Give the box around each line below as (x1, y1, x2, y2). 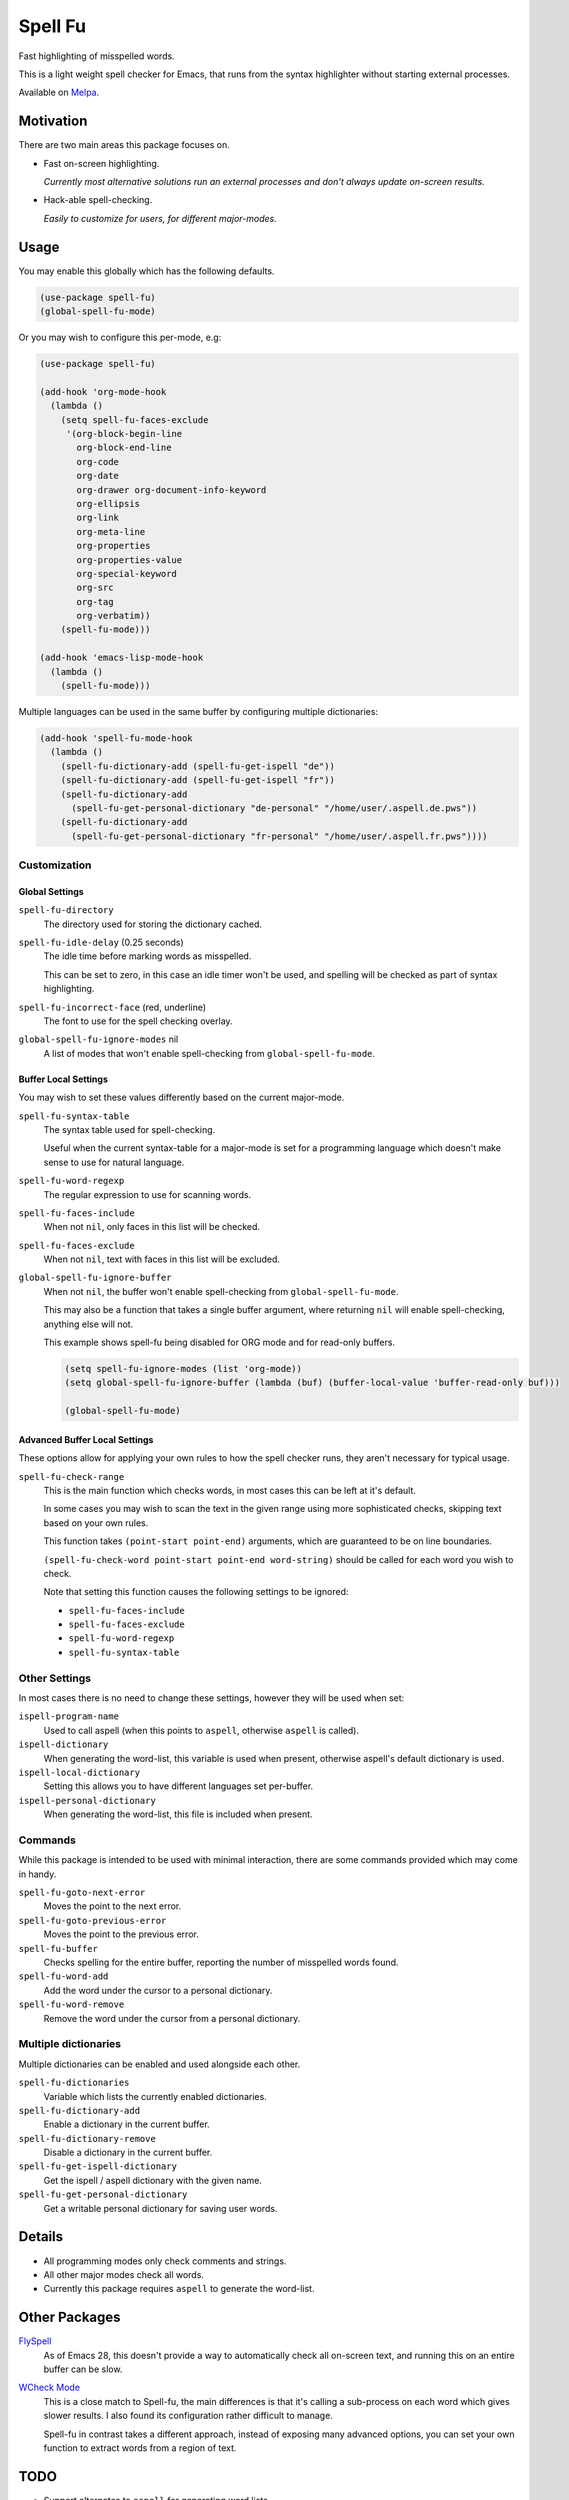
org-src (76, 582, 114, 594)
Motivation (18, 113, 88, 130)
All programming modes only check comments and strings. (43, 2255, 287, 2267)
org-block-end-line (76, 442, 172, 454)
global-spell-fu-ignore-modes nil (18, 1033, 179, 1045)
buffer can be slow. (43, 2363, 123, 2375)
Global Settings (18, 885, 84, 897)
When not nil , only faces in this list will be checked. (43, 1221, 260, 1233)
